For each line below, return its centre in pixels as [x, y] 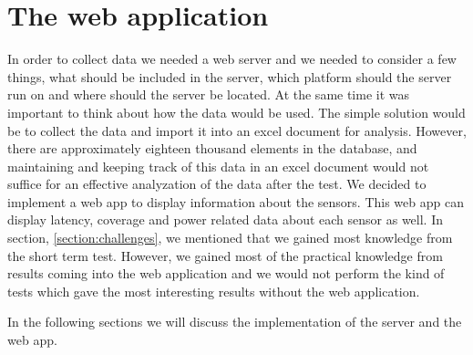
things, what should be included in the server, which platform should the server [230, 76]
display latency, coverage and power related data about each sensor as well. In [225, 219]
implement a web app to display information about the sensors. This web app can [236, 201]
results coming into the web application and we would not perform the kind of [226, 273]
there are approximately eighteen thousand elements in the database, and [212, 148]
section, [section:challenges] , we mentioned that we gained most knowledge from [230, 238]
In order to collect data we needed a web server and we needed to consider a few [232, 59]
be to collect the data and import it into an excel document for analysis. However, [237, 130]
